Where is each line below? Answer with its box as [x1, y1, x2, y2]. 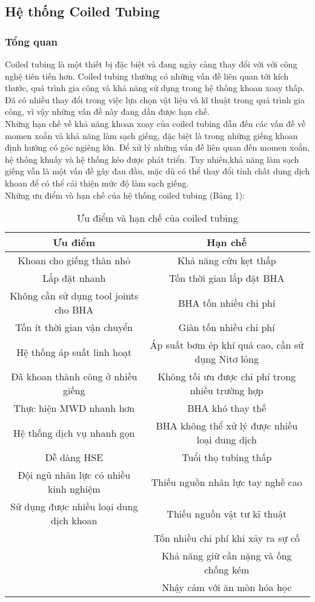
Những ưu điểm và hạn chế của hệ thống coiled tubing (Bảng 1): [5, 188, 245, 201]
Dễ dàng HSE [45, 450, 104, 465]
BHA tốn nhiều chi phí [178, 295, 276, 310]
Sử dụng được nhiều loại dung [10, 499, 138, 514]
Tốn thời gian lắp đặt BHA [169, 271, 285, 286]
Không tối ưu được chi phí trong [157, 369, 296, 384]
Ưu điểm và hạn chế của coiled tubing [77, 211, 238, 225]
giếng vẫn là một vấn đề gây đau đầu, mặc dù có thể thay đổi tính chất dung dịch [5, 165, 310, 177]
